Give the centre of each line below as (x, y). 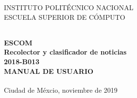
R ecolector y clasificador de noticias (65, 52)
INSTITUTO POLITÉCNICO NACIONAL (69, 7)
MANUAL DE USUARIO (49, 71)
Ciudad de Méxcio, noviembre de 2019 (61, 90)
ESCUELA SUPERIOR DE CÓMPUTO (65, 17)
